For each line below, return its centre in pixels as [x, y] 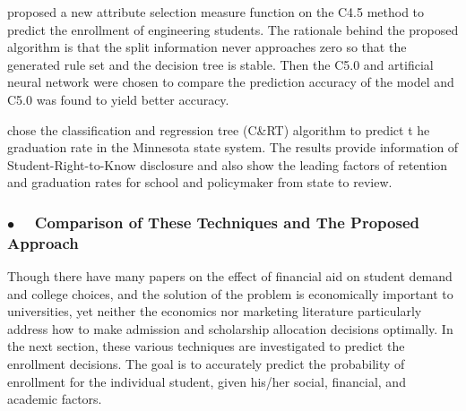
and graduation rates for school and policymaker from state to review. [200, 182]
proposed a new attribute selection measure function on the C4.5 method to [216, 12]
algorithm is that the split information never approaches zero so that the [207, 47]
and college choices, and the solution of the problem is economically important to [230, 293]
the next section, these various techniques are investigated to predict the [206, 346]
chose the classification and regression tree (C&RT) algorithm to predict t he [219, 129]
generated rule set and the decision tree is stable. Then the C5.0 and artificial [220, 64]
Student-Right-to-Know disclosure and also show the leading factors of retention [228, 164]
